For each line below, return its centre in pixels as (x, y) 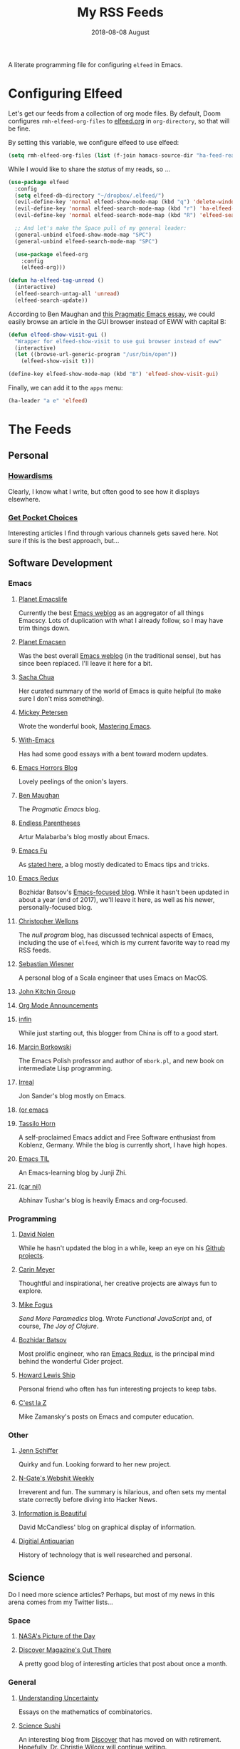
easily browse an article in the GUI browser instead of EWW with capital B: (117, 321)
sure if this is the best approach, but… (64, 541)
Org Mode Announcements (58, 1005)
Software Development (61, 563)
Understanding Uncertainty (58, 1698)
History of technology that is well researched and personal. (105, 1555)
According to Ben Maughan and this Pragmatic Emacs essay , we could (112, 314)
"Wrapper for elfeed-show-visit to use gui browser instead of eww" (118, 341)
